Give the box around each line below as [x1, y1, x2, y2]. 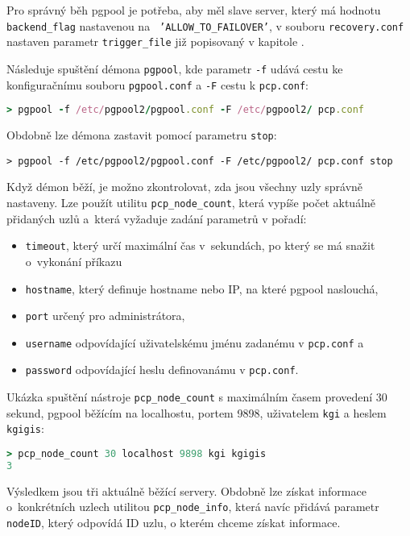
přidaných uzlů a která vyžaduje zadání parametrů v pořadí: [6, 210, 307, 226]
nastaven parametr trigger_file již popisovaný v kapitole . [6, 33, 304, 50]
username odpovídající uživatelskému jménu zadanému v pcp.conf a [25, 334, 364, 351]
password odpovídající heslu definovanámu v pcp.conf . [25, 361, 299, 378]
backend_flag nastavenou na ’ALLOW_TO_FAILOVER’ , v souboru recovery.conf [6, 17, 404, 34]
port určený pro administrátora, [25, 307, 185, 324]
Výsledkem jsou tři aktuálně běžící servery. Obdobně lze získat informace [6, 482, 367, 499]
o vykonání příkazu [25, 252, 122, 269]
